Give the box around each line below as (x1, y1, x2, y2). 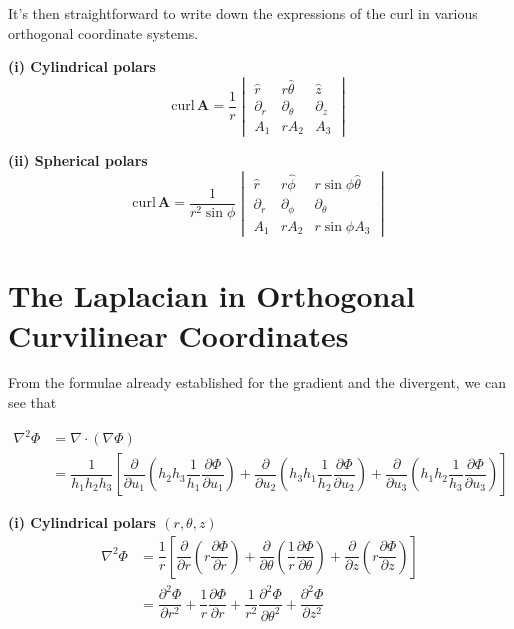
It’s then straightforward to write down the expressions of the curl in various (8, 3, 478, 23)
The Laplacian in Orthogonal (8, 275, 415, 316)
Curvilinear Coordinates (8, 314, 349, 355)
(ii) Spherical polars (8, 150, 148, 171)
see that (8, 392, 57, 413)
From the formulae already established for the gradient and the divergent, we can (8, 372, 506, 393)
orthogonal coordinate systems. (8, 22, 199, 43)
